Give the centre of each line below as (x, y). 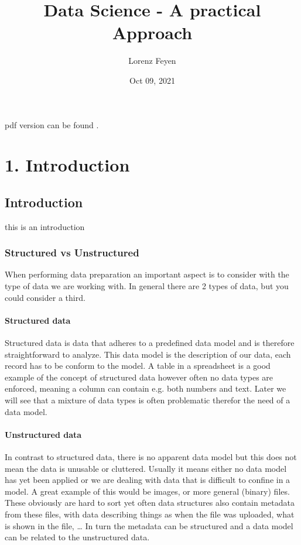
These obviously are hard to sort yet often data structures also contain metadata (150, 503)
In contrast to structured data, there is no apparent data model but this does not (151, 457)
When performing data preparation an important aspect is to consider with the (147, 274)
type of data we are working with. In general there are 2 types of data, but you (147, 286)
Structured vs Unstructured (72, 253)
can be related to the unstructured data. (77, 537)
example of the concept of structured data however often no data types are (139, 377)
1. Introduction (67, 165)
